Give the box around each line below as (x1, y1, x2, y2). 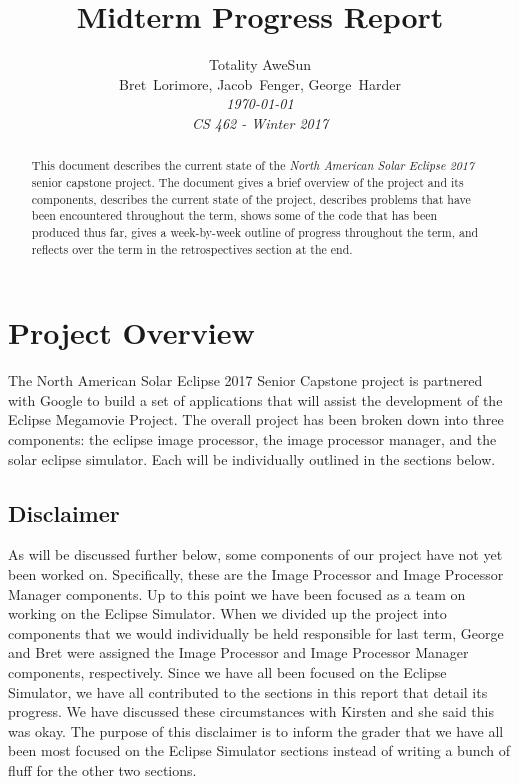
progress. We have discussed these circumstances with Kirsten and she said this (8, 701, 494, 722)
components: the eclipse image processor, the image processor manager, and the (8, 428, 497, 449)
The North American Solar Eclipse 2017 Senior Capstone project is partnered (8, 370, 483, 391)
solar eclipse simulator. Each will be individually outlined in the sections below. (8, 448, 496, 469)
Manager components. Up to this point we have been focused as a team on (8, 583, 466, 604)
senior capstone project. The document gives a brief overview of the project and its (31, 173, 464, 190)
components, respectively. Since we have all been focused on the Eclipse (8, 661, 447, 682)
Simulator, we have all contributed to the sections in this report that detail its (8, 681, 488, 702)
